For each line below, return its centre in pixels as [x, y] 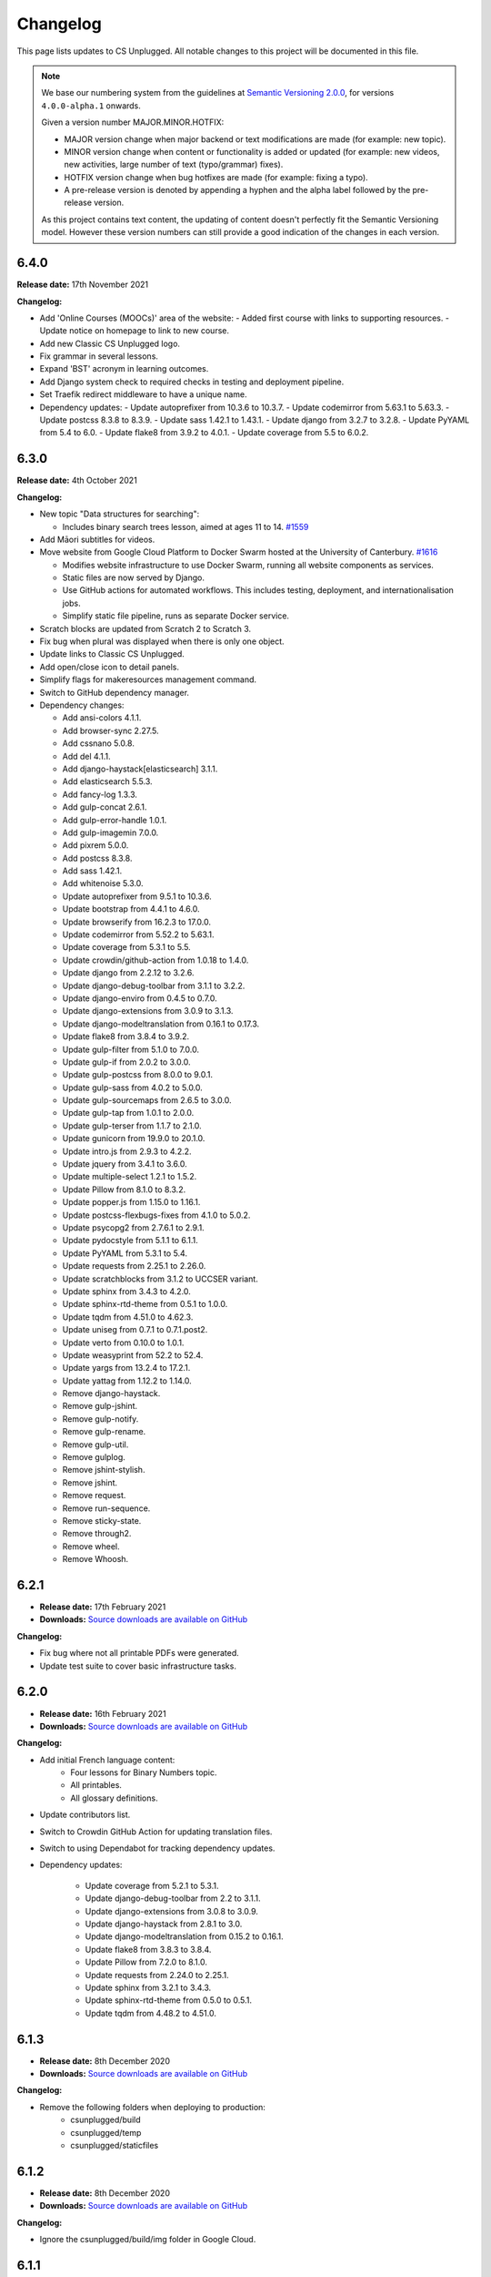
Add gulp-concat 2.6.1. [105, 807]
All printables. [96, 1785]
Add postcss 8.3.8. [97, 858]
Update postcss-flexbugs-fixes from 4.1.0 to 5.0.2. [156, 1215]
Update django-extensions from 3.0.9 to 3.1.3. [148, 1011]
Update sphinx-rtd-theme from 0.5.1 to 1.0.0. [145, 1304]
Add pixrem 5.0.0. [95, 845]
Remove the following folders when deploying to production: [152, 2107]
